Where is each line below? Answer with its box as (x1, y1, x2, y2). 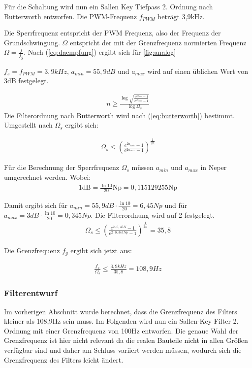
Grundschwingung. (4, 37, 60, 47)
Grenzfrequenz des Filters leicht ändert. (4, 354, 124, 365)
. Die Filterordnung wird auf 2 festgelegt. (91, 209, 215, 220)
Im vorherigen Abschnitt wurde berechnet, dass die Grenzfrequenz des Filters (4, 306, 237, 316)
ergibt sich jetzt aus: (70, 245, 132, 255)
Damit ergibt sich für (4, 200, 68, 210)
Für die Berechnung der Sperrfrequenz (4, 162, 120, 172)
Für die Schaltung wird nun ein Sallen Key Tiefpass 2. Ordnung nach (4, 1, 213, 11)
